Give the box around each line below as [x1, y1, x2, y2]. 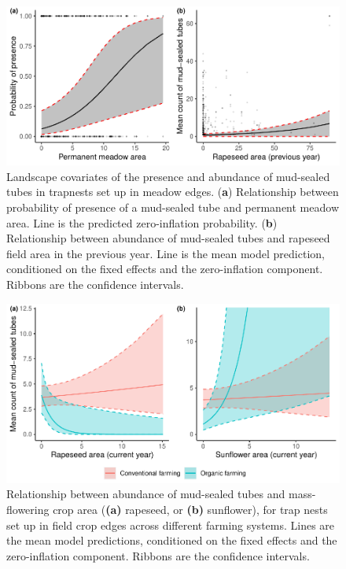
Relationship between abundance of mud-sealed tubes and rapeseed [6, 230, 330, 246]
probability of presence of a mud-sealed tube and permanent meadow [6, 198, 339, 215]
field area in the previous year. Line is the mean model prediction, [6, 245, 325, 261]
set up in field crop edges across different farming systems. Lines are [6, 516, 335, 533]
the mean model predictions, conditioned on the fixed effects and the [6, 532, 337, 549]
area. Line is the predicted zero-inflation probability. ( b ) [6, 214, 278, 231]
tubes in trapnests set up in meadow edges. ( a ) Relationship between [6, 183, 339, 200]
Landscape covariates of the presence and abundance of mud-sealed [6, 168, 330, 184]
